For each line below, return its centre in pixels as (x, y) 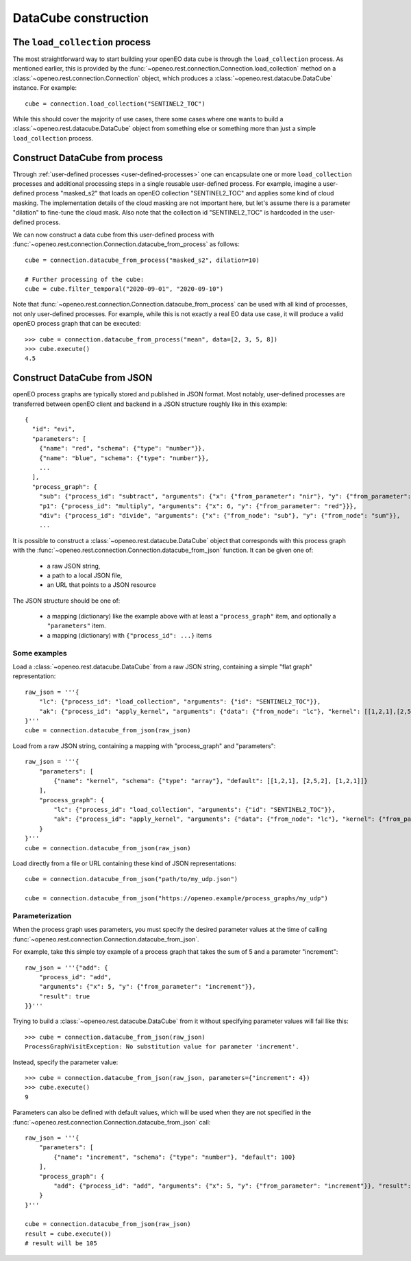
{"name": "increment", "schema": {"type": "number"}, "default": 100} (175, 1157)
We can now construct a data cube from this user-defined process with (113, 235)
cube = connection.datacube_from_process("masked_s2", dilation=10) (142, 260)
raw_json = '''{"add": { (66, 968)
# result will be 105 (61, 1244)
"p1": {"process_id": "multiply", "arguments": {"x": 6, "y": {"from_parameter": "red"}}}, (198, 506)
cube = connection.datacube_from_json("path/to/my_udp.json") (132, 879)
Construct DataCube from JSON (83, 378)
